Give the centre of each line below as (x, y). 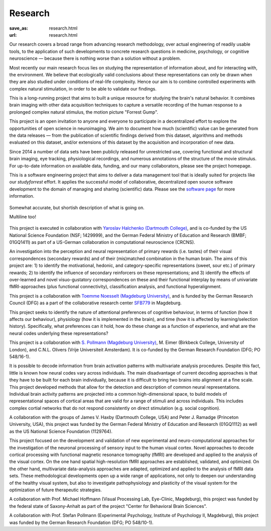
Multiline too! (23, 217)
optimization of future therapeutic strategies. (56, 490)
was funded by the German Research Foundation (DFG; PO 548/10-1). (82, 522)
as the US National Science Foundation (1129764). (61, 431)
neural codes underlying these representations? (59, 333)
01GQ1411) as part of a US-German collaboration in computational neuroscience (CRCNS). (102, 242)
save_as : (19, 28)
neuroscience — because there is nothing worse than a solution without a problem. (95, 58)
